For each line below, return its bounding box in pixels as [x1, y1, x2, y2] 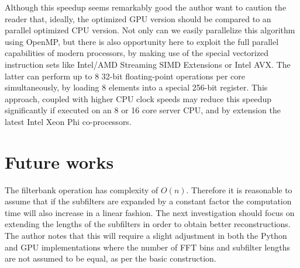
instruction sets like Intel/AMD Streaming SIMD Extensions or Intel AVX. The [5, 58, 291, 70]
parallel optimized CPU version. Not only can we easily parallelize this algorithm [5, 24, 295, 36]
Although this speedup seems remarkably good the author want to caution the [5, 1, 287, 13]
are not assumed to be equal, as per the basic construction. [5, 252, 216, 264]
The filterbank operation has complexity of [5, 183, 158, 196]
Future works [5, 149, 114, 173]
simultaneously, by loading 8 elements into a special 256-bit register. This [5, 81, 268, 93]
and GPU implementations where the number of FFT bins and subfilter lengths [5, 241, 291, 253]
